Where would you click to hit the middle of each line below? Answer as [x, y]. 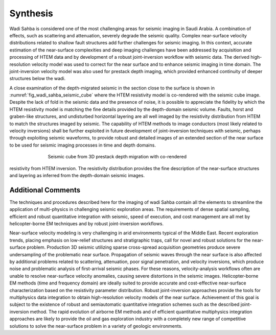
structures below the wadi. [38, 79]
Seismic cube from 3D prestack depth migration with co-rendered [117, 157]
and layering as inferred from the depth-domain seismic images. [77, 175]
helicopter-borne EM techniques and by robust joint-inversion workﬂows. [86, 224]
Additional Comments [45, 190]
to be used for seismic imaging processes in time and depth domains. [83, 145]
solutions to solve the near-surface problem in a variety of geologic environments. [96, 326]
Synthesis [31, 13]
